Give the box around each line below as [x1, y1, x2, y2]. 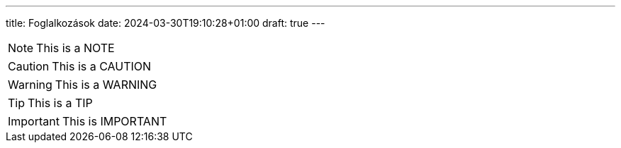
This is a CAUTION [52, 59, 152, 73]
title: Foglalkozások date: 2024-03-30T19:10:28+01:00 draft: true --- [6, 17, 325, 29]
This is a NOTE [36, 41, 115, 55]
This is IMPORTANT [62, 114, 167, 128]
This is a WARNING [55, 78, 157, 92]
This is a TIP [28, 96, 93, 110]
